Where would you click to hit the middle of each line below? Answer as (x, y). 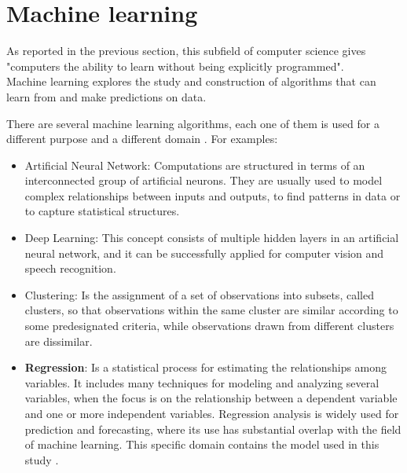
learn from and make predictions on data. (106, 96)
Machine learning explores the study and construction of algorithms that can (191, 81)
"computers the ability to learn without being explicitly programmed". (175, 66)
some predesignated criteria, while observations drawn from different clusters (209, 326)
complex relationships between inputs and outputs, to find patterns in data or (213, 195)
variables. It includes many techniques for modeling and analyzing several (202, 382)
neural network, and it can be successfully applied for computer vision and (204, 253)
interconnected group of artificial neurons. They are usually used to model (203, 180)
